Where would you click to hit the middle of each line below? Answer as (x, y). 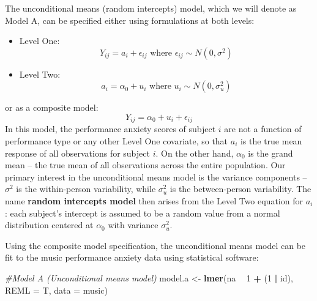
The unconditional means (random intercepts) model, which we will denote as (151, 8)
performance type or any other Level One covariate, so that (117, 141)
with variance (133, 225)
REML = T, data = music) (56, 290)
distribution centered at (49, 225)
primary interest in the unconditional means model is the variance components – (156, 177)
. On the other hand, (195, 153)
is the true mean (271, 141)
